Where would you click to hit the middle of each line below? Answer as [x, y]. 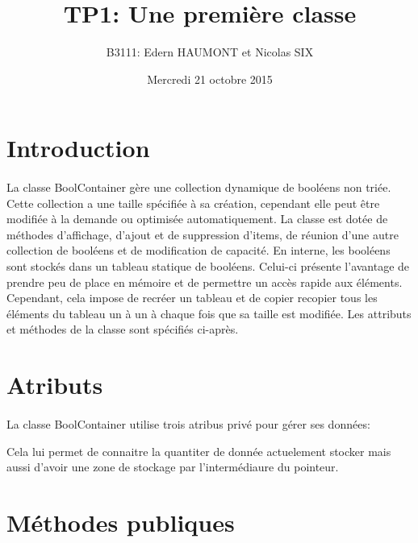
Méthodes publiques [121, 522]
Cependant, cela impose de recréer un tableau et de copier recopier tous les [192, 298]
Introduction [78, 148]
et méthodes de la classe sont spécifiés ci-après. [123, 329]
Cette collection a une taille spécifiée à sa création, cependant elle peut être [193, 203]
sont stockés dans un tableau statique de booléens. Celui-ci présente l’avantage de [208, 266]
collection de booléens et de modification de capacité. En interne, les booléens [199, 250]
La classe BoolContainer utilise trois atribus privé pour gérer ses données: [188, 424]
